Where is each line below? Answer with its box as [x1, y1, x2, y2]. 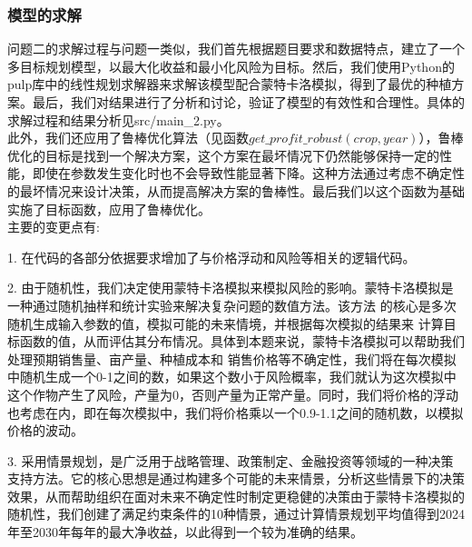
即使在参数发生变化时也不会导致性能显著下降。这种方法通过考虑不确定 [32, 164, 452, 183]
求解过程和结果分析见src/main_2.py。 [7, 110, 230, 129]
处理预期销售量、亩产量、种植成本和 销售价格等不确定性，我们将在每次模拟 [7, 349, 457, 368]
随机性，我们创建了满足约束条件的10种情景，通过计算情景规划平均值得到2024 [7, 504, 465, 523]
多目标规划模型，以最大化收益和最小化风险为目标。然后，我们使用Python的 [7, 56, 455, 75]
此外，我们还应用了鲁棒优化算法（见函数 [7, 128, 249, 147]
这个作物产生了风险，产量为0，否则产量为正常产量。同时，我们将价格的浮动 [7, 384, 458, 403]
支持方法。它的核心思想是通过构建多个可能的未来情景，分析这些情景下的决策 [7, 469, 465, 488]
